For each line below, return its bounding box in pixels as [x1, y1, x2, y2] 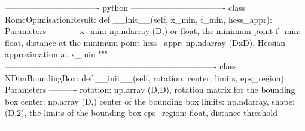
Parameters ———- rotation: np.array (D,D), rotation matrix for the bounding [5, 83, 295, 96]
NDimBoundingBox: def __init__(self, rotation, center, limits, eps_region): [5, 71, 286, 84]
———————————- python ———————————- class [5, 1, 246, 13]
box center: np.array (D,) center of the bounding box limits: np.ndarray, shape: [5, 95, 295, 107]
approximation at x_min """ [5, 48, 108, 60]
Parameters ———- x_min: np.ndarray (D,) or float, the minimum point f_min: [5, 25, 301, 37]
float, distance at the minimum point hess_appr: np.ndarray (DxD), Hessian [5, 36, 286, 48]
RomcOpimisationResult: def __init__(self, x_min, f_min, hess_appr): [5, 13, 272, 25]
